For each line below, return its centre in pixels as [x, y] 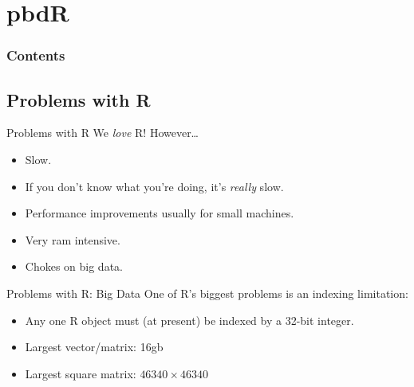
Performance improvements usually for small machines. [160, 213]
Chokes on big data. [74, 266]
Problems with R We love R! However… [103, 133]
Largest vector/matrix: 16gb [94, 347]
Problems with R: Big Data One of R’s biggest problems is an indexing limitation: [207, 293]
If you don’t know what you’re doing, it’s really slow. [154, 186]
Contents [36, 55]
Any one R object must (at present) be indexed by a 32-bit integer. [189, 320]
